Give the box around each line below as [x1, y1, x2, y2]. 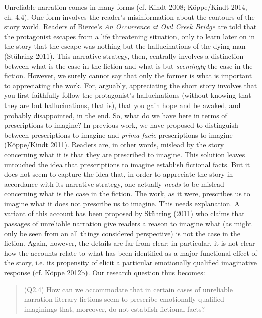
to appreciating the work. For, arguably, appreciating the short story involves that [4, 80, 257, 90]
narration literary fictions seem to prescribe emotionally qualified [24, 294, 224, 304]
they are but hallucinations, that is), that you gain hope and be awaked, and [4, 99, 241, 110]
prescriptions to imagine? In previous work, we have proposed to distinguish [4, 120, 238, 130]
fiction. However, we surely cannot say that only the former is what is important [4, 70, 252, 81]
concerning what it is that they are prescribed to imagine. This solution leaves [4, 149, 245, 159]
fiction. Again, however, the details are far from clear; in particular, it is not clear [4, 238, 255, 248]
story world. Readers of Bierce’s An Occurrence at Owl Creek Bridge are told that [4, 21, 257, 32]
